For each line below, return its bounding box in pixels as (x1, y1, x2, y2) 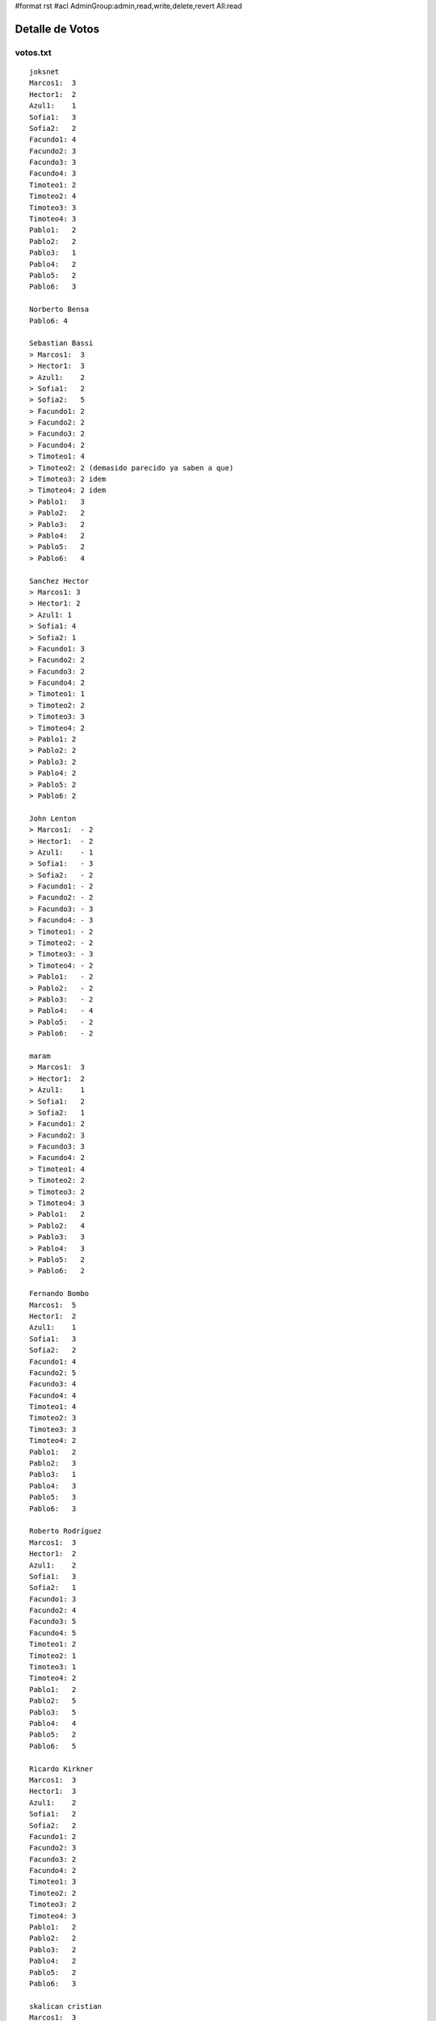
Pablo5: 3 (29, 1492, 77, 1502)
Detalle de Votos (15, 22, 100, 36)
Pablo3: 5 (29, 1707, 77, 1717)
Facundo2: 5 (29, 1368, 77, 1378)
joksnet (29, 67, 60, 76)
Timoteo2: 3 (29, 1413, 77, 1423)
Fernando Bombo (29, 1289, 90, 1298)
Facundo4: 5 (29, 1628, 77, 1637)
